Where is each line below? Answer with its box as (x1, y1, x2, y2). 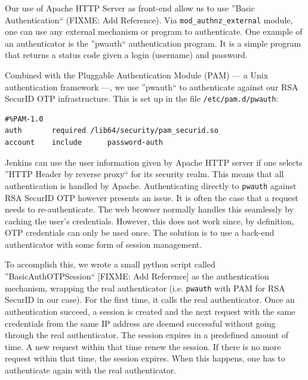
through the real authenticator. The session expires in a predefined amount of (5, 329, 288, 341)
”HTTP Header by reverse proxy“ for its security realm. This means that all (5, 168, 284, 180)
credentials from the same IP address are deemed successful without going (5, 317, 276, 329)
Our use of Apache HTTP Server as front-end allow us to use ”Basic (5, 2, 255, 14)
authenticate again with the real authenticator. (5, 363, 177, 376)
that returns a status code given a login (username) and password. (5, 48, 248, 61)
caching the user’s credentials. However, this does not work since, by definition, (5, 214, 294, 227)
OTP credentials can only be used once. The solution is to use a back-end (5, 226, 275, 239)
